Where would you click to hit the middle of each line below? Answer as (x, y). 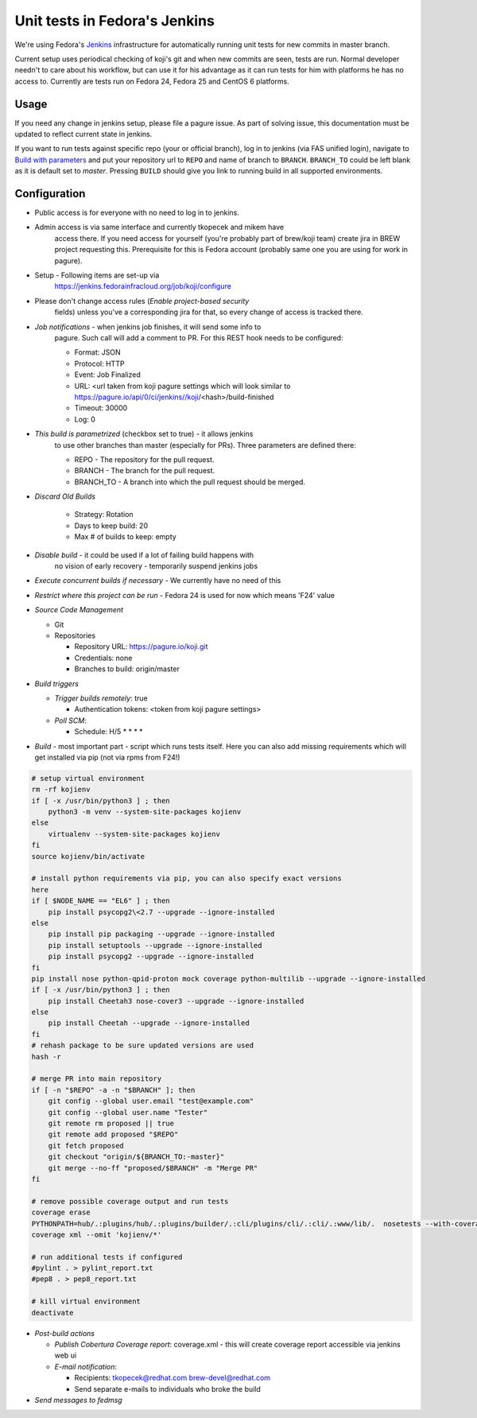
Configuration (50, 194)
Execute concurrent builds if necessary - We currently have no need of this (158, 581)
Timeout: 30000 (101, 408)
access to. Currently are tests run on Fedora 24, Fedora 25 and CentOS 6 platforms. (152, 81)
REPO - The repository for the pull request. (144, 459)
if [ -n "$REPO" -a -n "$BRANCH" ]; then (113, 1090)
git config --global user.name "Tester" (128, 1112)
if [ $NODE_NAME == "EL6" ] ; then (101, 901)
